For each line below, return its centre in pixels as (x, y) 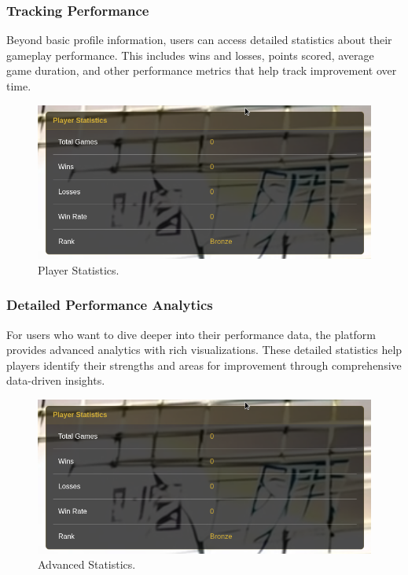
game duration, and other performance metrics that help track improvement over (202, 70)
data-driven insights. (56, 380)
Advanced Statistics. (87, 564)
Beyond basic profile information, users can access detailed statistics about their (199, 40)
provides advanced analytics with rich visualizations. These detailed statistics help (204, 350)
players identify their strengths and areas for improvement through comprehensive (204, 365)
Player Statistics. (79, 269)
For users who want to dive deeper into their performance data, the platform (191, 334)
